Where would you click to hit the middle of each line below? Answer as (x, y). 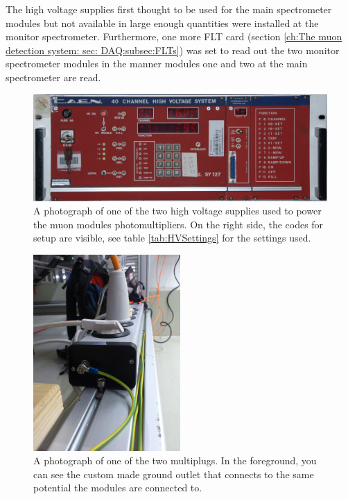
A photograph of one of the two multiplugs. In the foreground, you (175, 460)
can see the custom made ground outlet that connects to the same (174, 474)
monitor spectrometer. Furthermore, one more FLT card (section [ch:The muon (174, 36)
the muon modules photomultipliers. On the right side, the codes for (179, 224)
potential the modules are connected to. (118, 488)
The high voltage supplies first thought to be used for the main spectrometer (169, 9)
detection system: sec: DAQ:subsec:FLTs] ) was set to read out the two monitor (173, 50)
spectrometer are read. (53, 77)
